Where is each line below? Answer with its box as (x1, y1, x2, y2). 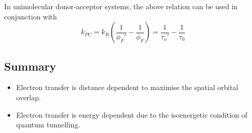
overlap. (16, 92, 41, 102)
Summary (4, 58, 56, 74)
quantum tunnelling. (16, 119, 80, 130)
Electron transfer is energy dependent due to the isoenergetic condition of (16, 109, 247, 120)
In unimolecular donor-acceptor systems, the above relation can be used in (4, 1, 238, 11)
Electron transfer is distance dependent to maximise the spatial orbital (16, 82, 238, 93)
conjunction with (4, 11, 57, 21)
